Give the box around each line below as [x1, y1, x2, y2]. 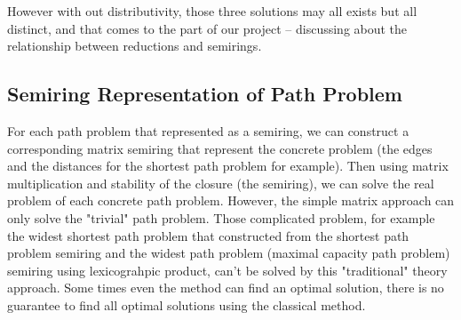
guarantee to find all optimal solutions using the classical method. [7, 295, 366, 314]
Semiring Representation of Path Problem [7, 80, 402, 108]
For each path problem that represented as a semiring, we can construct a [7, 121, 409, 140]
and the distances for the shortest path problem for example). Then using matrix [7, 156, 449, 175]
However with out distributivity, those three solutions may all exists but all [7, 2, 417, 20]
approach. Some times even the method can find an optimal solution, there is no [7, 278, 444, 297]
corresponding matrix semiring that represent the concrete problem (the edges [7, 139, 433, 157]
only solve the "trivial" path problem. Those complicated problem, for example [7, 208, 435, 227]
